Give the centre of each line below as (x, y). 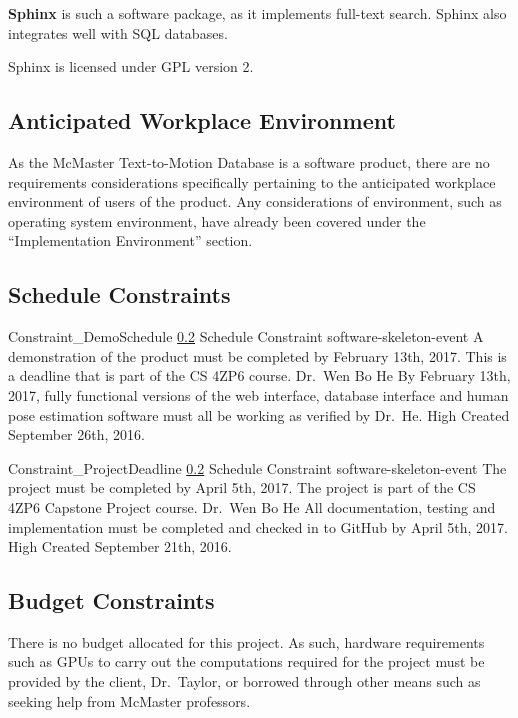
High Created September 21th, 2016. (120, 546)
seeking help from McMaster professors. (129, 700)
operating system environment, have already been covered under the (217, 220)
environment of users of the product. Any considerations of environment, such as (255, 201)
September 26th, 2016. (76, 434)
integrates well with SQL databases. (118, 32)
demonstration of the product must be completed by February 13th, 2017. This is (257, 355)
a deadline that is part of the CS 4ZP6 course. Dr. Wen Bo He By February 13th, (259, 375)
